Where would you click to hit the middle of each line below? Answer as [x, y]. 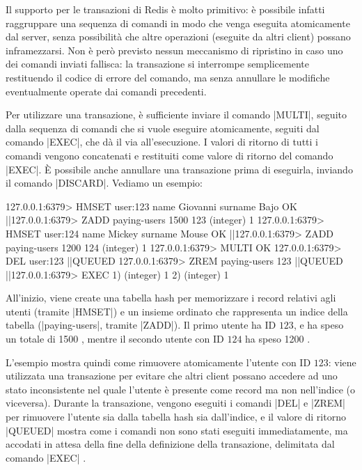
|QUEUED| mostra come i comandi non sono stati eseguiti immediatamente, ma [177, 430]
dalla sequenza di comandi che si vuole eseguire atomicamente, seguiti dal [163, 128]
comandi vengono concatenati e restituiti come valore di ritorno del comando [170, 155]
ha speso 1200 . [278, 339]
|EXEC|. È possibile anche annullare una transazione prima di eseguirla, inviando [179, 169]
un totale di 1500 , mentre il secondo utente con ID [115, 339]
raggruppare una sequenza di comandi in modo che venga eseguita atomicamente [178, 23]
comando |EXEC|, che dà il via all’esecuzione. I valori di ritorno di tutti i [162, 142]
